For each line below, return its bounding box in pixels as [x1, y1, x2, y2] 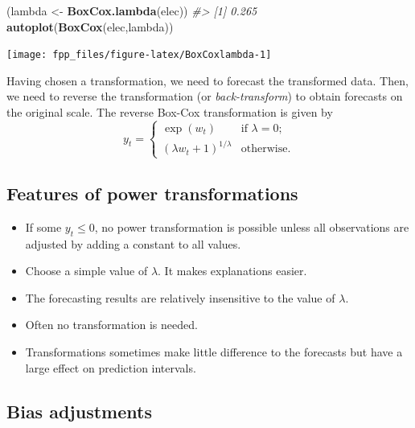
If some [25, 218, 62, 235]
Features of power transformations [6, 181, 298, 206]
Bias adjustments [6, 398, 152, 423]
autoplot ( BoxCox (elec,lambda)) [6, 18, 174, 35]
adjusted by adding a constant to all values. [25, 235, 241, 252]
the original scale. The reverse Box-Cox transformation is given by [6, 104, 333, 121]
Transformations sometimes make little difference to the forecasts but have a [25, 344, 403, 360]
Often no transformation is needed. [25, 316, 198, 333]
